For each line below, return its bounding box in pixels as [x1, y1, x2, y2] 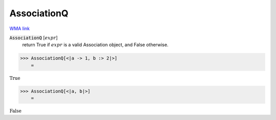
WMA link [9, 25, 30, 32]
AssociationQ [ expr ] [9, 35, 58, 41]
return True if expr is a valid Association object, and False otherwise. [22, 42, 169, 48]
